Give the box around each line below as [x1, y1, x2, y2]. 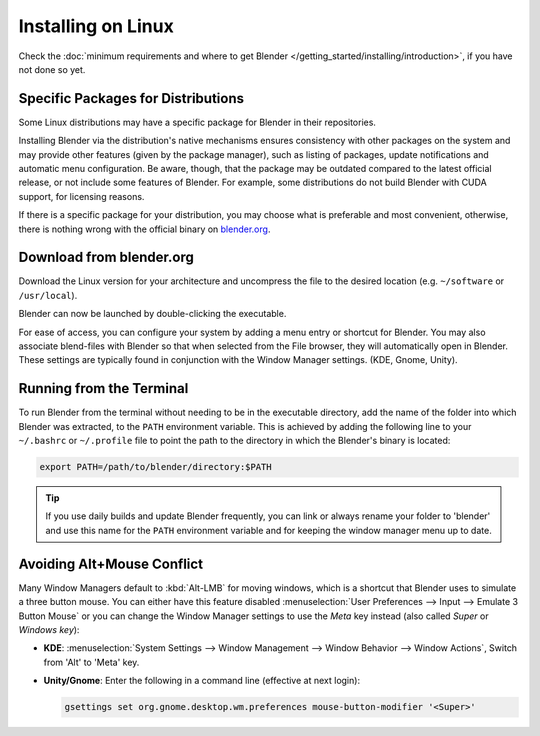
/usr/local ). [18, 289, 78, 301]
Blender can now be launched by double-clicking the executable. [18, 308, 287, 320]
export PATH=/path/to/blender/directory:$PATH [39, 461, 272, 473]
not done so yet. [18, 63, 86, 75]
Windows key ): [18, 623, 80, 635]
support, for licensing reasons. [18, 190, 145, 202]
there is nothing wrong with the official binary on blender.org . [18, 223, 271, 235]
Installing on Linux [18, 15, 174, 37]
